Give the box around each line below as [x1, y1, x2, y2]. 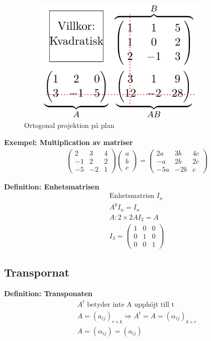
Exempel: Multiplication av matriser [4, 137, 133, 147]
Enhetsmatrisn [109, 192, 154, 200]
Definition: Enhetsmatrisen [4, 181, 99, 191]
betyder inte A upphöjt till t [87, 301, 175, 308]
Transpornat [4, 264, 70, 280]
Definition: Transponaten [4, 288, 93, 298]
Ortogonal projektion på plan [24, 120, 115, 130]
